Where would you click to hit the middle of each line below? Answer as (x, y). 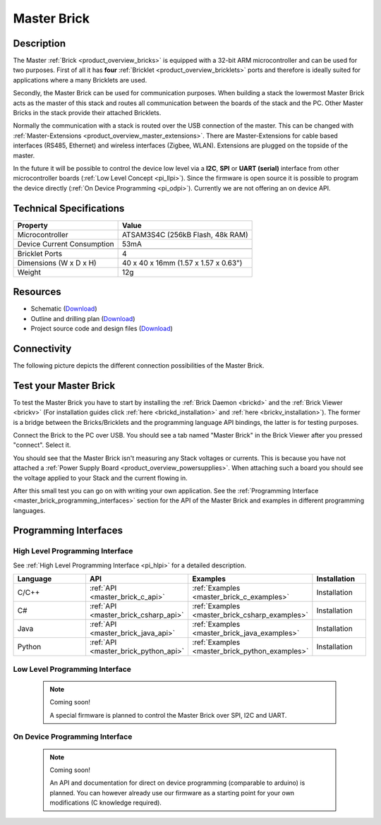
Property (33, 225)
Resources (37, 292)
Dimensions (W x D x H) (57, 263)
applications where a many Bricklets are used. (80, 80)
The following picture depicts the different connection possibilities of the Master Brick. (139, 365)
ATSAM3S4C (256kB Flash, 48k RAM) (185, 234)
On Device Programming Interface (73, 737)
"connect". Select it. (42, 445)
